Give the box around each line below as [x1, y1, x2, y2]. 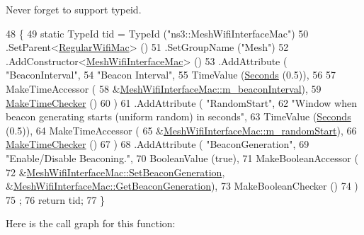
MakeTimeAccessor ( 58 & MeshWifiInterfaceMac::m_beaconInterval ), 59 [6, 81, 322, 96]
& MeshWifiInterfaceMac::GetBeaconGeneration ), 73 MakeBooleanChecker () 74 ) [6, 178, 358, 193]
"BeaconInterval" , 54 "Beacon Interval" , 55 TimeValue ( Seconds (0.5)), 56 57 [6, 67, 336, 82]
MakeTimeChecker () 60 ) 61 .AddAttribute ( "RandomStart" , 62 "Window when [6, 95, 357, 110]
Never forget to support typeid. [6, 2, 142, 16]
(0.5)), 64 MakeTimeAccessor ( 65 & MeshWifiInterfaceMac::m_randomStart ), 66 [6, 122, 357, 137]
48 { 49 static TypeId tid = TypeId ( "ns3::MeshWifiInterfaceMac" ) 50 [6, 25, 309, 40]
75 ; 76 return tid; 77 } [6, 192, 106, 207]
